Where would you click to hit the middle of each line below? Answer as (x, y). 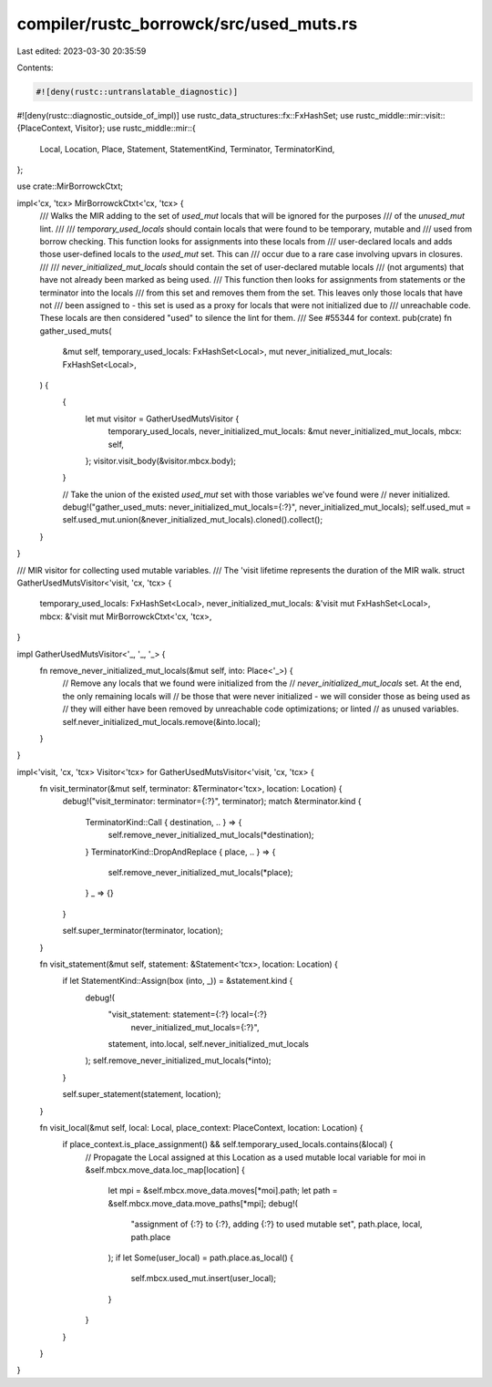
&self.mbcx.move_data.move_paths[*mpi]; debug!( (203, 1203)
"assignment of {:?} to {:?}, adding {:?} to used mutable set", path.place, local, (277, 1224)
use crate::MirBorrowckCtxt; (70, 186)
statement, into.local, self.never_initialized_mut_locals (209, 1043)
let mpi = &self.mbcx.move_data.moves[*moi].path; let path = (223, 1191)
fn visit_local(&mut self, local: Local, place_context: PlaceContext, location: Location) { (201, 1127)
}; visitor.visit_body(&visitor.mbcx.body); (161, 461)
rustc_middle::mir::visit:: (400, 115)
